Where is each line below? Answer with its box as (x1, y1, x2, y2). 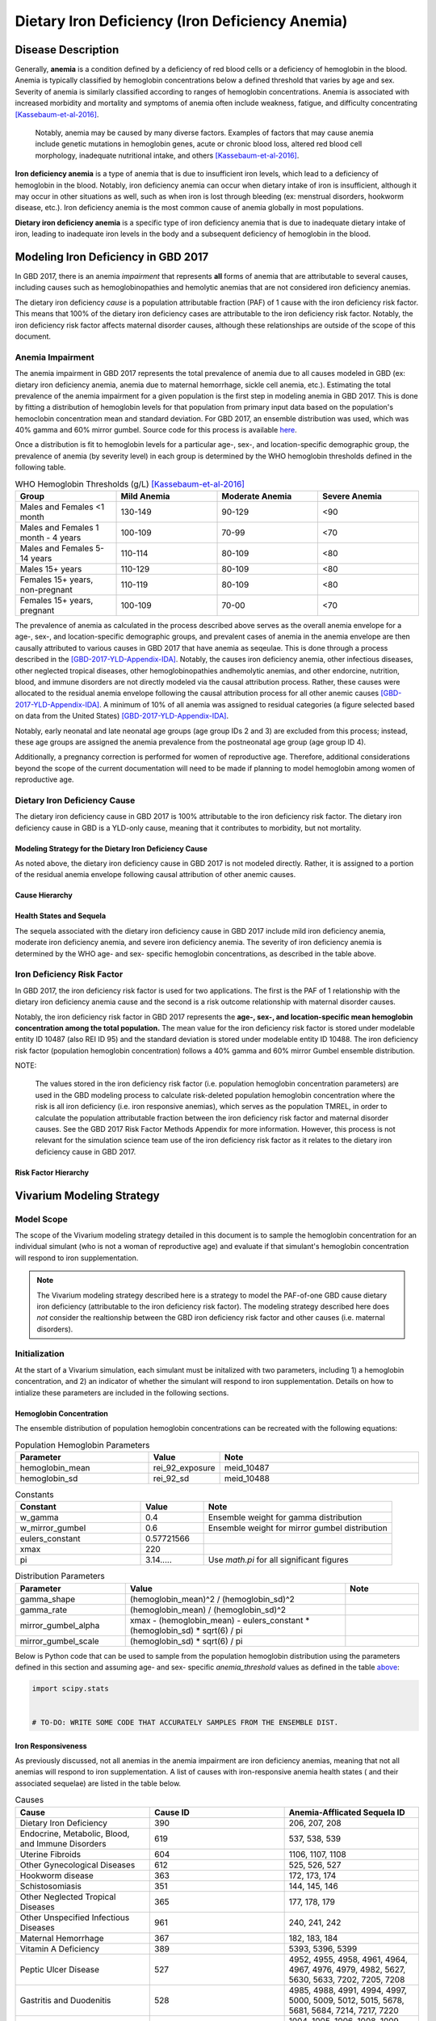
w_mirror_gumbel (19, 1522, 86, 1534)
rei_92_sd (153, 1472, 190, 1483)
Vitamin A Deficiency (19, 1943, 100, 1954)
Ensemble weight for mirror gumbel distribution (208, 1522, 388, 1534)
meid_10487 (224, 1462, 270, 1473)
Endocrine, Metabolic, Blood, (19, 1828, 130, 1839)
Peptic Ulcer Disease (19, 1964, 100, 1975)
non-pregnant (19, 584, 73, 596)
